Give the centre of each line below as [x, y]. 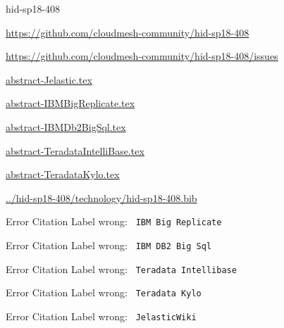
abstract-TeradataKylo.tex [63, 174]
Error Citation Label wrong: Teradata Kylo [104, 292]
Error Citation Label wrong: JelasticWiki [101, 316]
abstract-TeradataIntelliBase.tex [75, 150]
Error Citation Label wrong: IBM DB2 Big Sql [109, 245]
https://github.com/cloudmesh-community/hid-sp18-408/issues [142, 56]
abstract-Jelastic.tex [49, 79]
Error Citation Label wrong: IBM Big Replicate [114, 221]
